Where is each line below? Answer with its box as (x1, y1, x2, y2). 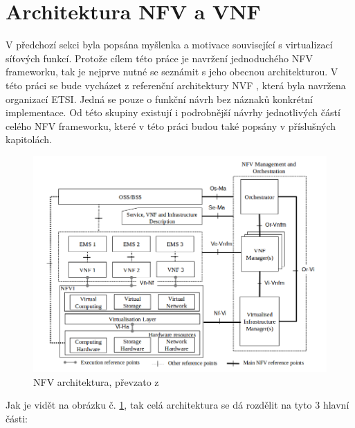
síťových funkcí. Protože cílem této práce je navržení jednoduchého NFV (6, 50, 313, 65)
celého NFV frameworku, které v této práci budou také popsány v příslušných (6, 118, 336, 133)
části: (6, 411, 28, 426)
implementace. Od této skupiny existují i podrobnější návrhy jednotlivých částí (6, 105, 340, 120)
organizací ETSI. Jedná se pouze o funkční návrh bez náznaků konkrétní (6, 91, 313, 106)
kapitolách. (6, 132, 52, 147)
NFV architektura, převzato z (33, 374, 159, 389)
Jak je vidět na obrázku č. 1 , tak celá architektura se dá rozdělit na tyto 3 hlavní (6, 398, 349, 412)
